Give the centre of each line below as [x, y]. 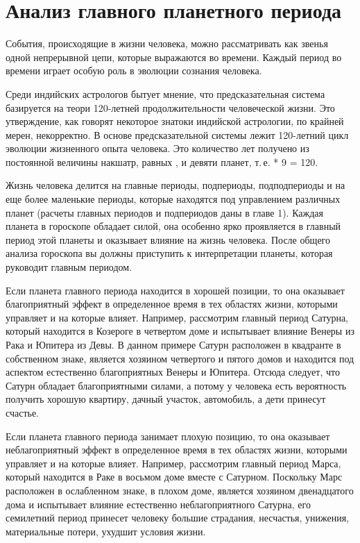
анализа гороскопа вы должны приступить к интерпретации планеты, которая [169, 253]
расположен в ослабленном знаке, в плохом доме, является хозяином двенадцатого [180, 490]
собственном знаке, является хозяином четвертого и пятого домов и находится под [180, 358]
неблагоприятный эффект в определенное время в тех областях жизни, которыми [177, 450]
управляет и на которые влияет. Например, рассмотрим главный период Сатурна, [177, 317]
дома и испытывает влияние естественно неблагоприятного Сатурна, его [158, 504]
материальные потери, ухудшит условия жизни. [106, 531]
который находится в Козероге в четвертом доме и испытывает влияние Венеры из [180, 331]
